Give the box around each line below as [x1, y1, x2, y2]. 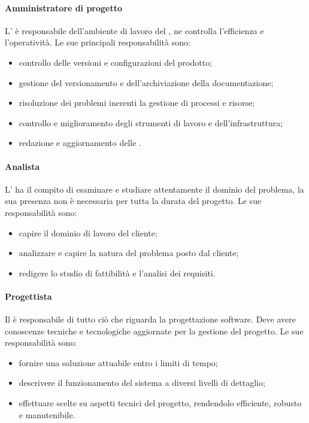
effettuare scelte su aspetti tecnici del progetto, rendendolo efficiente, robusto [19, 397, 302, 409]
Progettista [5, 290, 52, 302]
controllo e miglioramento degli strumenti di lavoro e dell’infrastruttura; [19, 116, 283, 129]
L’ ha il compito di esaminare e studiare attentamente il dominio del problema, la [5, 182, 304, 195]
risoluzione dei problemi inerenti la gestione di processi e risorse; [19, 96, 255, 109]
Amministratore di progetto [5, 1, 123, 14]
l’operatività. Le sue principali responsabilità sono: [5, 36, 190, 48]
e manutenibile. [19, 408, 75, 421]
